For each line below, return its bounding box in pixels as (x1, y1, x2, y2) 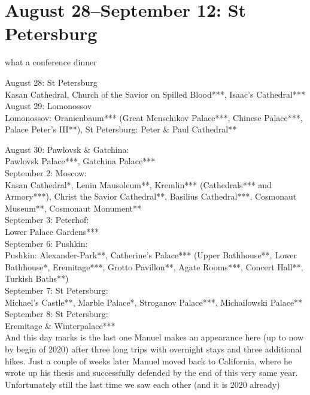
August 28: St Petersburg (5, 76, 98, 88)
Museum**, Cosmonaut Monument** (5, 201, 142, 214)
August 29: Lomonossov (5, 99, 92, 112)
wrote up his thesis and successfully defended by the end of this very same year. (5, 366, 298, 379)
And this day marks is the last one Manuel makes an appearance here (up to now (5, 331, 304, 343)
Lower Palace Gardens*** (5, 225, 99, 238)
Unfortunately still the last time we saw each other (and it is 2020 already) (5, 378, 280, 390)
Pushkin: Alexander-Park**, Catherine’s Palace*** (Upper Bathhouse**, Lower (5, 249, 297, 261)
